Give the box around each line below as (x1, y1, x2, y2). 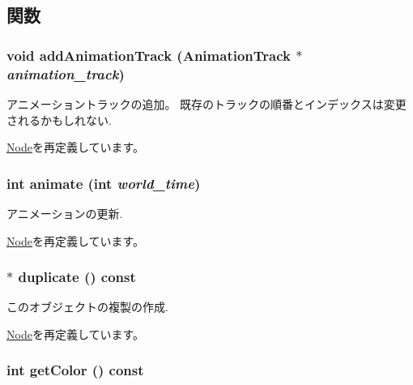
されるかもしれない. (6, 111, 112, 128)
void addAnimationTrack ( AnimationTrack (6, 45, 291, 65)
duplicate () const (18, 267, 136, 287)
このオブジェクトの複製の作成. (6, 298, 168, 315)
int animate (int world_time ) (6, 173, 201, 193)
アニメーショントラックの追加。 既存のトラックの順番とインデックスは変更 (6, 95, 407, 112)
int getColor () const (6, 360, 144, 380)
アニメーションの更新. (6, 204, 123, 221)
